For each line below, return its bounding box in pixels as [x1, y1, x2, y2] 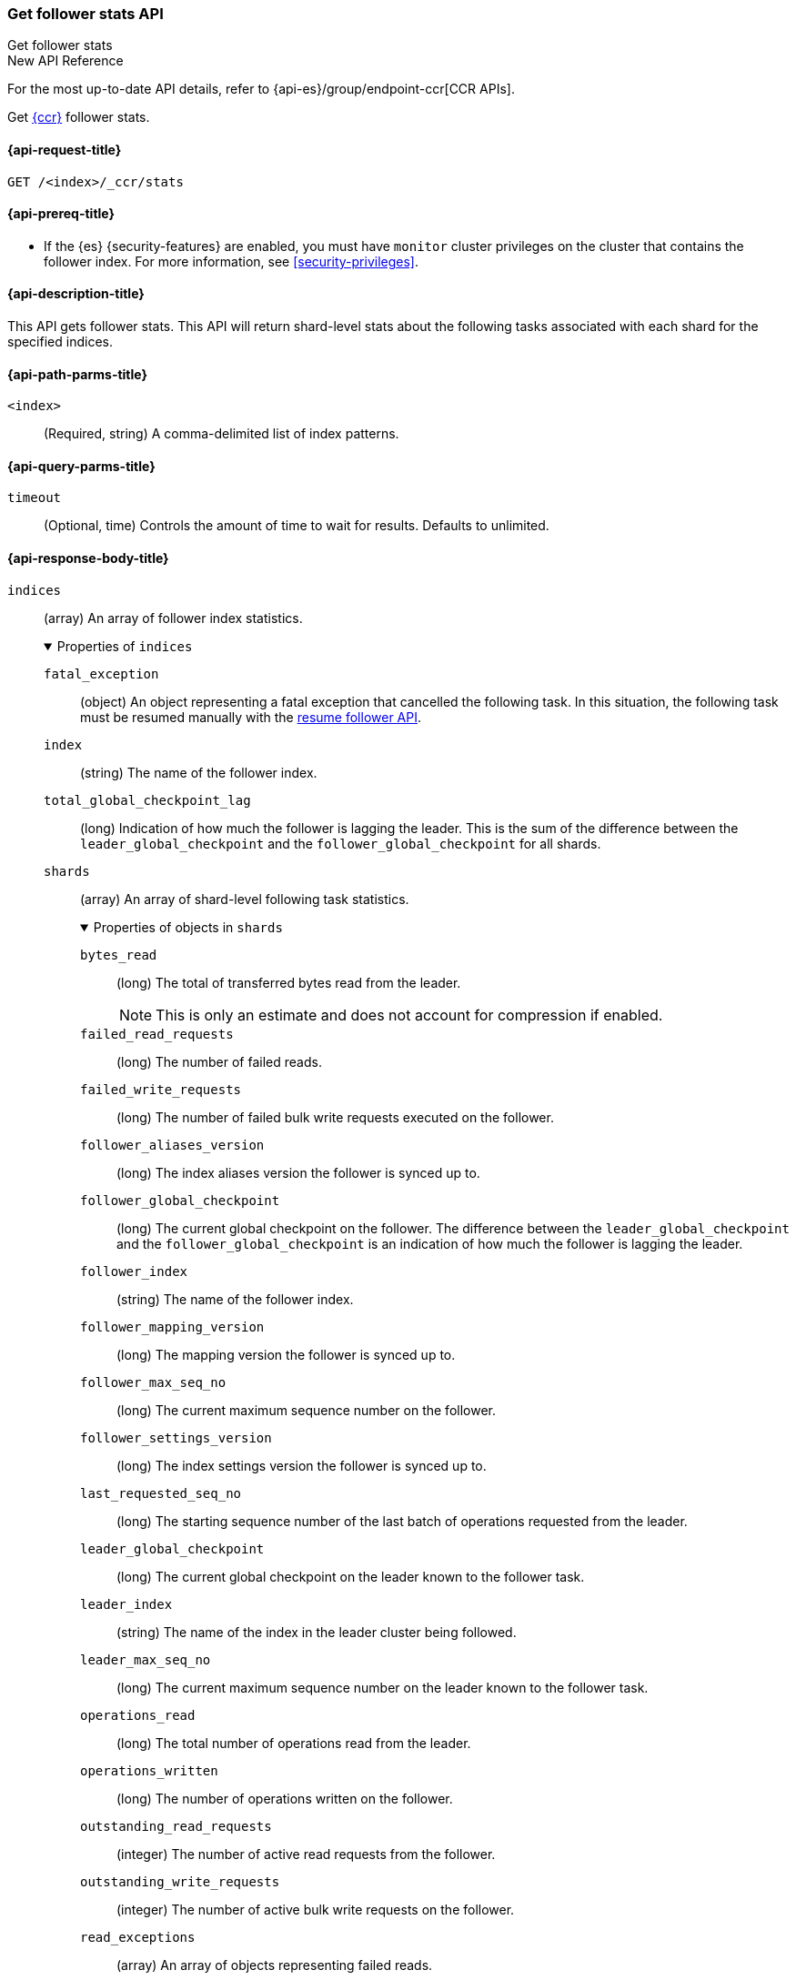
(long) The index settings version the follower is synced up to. [116, 1457, 487, 1473]
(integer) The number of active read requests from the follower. [116, 1845, 496, 1862]
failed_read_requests [80, 1026, 234, 1041]
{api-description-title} [7, 286, 145, 302]
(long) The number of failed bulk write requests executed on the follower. [116, 1109, 554, 1125]
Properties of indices [56, 638, 193, 654]
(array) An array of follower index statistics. [44, 609, 303, 626]
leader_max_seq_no [80, 1652, 211, 1667]
